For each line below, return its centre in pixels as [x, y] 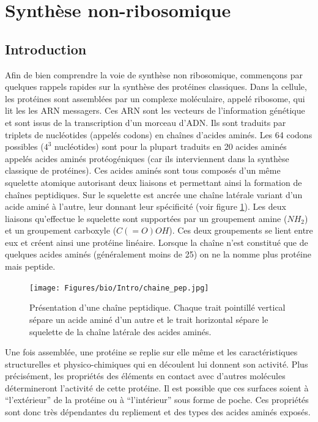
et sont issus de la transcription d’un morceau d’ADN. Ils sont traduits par [146, 122]
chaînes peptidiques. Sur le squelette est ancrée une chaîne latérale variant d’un [154, 194]
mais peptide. [30, 266]
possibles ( [24, 146]
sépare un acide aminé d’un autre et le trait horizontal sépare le [149, 319]
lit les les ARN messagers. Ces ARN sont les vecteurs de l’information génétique [155, 110]
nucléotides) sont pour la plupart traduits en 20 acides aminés [170, 146]
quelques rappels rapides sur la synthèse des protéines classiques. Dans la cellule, [156, 87]
